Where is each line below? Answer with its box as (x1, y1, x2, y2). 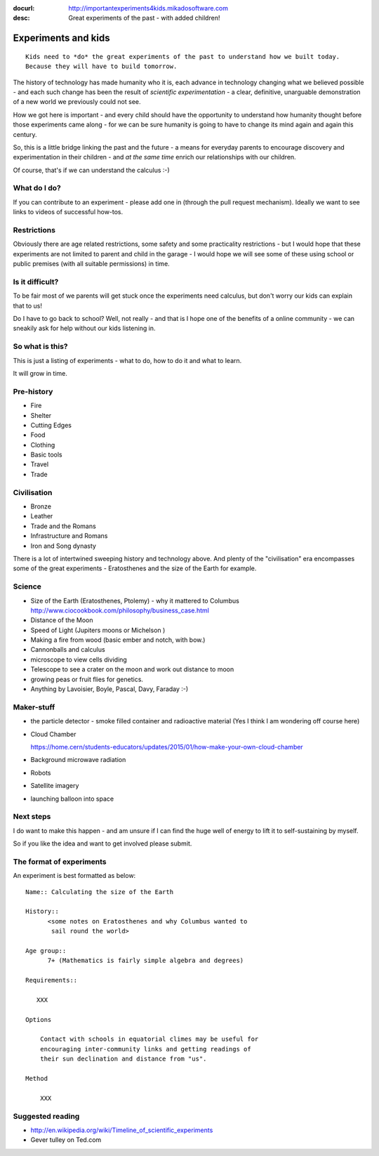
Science (13, 582, 42, 591)
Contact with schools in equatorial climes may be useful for (39, 1035, 259, 1043)
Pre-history (13, 386, 53, 396)
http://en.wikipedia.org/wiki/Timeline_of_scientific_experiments (30, 1126, 213, 1134)
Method (25, 1075, 48, 1082)
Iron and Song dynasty (30, 541, 96, 550)
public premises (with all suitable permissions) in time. (13, 260, 170, 268)
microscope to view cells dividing (30, 655, 128, 664)
